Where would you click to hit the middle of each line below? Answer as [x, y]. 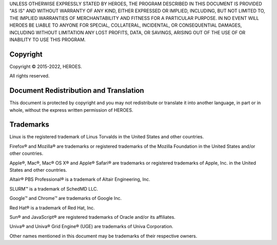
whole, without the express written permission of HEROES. [71, 110]
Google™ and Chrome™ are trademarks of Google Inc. [66, 198]
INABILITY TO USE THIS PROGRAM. [47, 39]
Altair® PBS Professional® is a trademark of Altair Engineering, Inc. [80, 179]
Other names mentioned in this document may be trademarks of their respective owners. [103, 236]
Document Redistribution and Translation [77, 90]
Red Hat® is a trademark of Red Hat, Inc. [52, 208]
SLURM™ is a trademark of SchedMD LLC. [54, 189]
